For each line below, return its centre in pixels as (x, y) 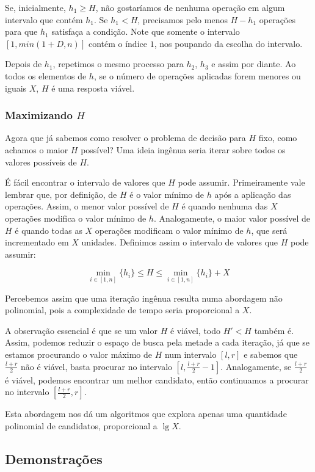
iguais (16, 88)
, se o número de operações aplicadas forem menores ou (197, 75)
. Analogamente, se (256, 366)
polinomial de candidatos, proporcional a (81, 425)
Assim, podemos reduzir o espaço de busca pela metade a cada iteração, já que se (157, 342)
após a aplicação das (253, 194)
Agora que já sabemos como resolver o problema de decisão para (125, 138)
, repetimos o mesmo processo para (118, 64)
